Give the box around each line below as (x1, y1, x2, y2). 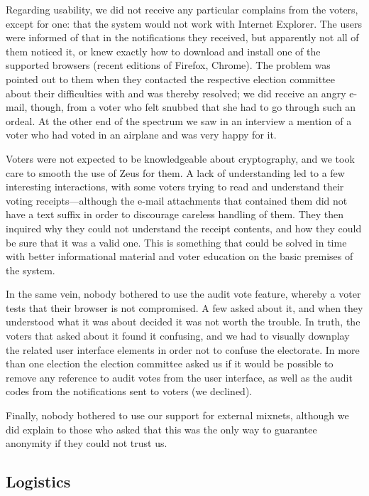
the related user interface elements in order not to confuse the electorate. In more (6, 342, 360, 357)
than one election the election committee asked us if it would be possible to (6, 356, 334, 371)
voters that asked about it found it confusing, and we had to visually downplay (6, 328, 350, 343)
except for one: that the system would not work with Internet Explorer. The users (6, 16, 362, 31)
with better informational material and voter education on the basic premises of (6, 249, 353, 264)
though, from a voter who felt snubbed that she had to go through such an (30, 99, 356, 114)
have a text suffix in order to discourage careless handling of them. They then (6, 207, 344, 222)
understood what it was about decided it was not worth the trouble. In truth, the (6, 314, 360, 329)
